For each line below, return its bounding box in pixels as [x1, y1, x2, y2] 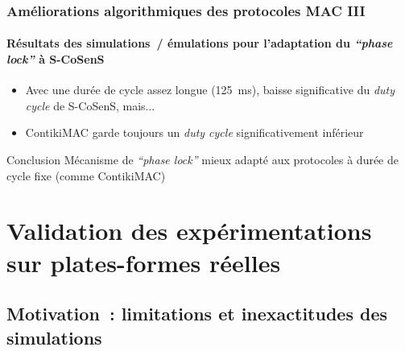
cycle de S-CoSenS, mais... [25, 97, 155, 114]
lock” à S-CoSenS [6, 51, 105, 68]
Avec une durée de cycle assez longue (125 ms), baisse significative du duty [25, 81, 395, 98]
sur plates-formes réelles [6, 246, 281, 279]
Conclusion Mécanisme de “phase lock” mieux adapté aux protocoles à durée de [6, 151, 399, 168]
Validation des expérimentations [6, 214, 372, 247]
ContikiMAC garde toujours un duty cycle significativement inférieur [25, 124, 364, 141]
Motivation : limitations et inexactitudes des [6, 301, 388, 326]
